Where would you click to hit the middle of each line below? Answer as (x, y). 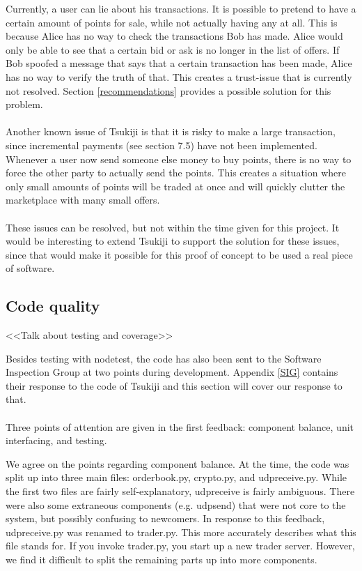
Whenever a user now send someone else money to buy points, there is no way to (179, 159)
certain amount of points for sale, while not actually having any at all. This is (172, 22)
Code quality (53, 306)
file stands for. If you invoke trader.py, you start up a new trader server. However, (180, 546)
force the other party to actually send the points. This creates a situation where (176, 173)
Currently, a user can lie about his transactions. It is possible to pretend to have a (181, 8)
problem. (24, 104)
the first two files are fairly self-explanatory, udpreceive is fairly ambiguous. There (180, 491)
